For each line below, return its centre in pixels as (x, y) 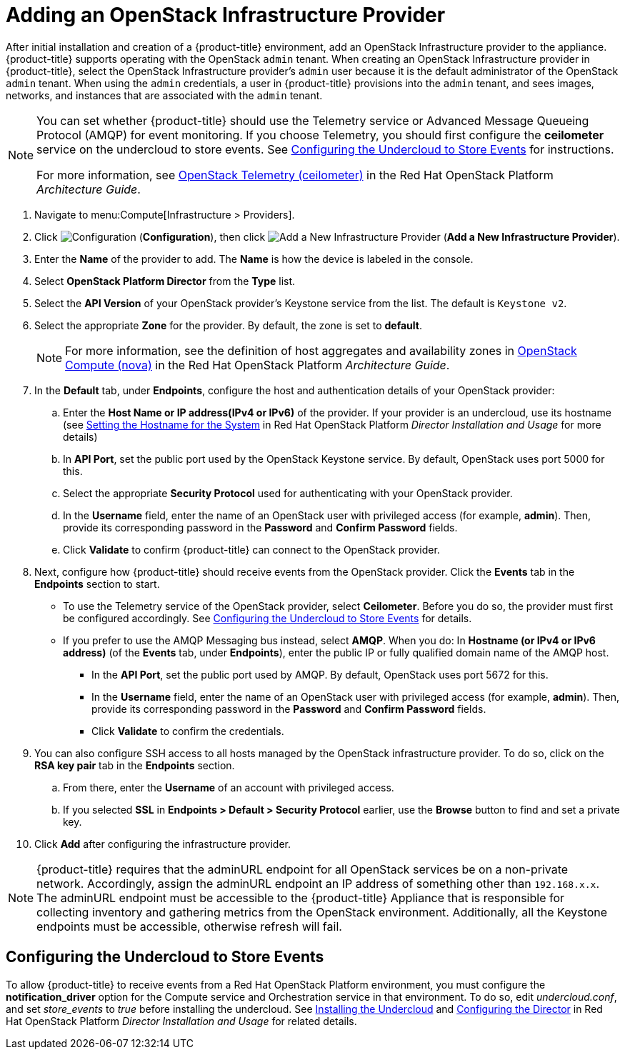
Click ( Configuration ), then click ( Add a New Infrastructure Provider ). (327, 236)
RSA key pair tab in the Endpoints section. (135, 765)
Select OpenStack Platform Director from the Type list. (165, 281)
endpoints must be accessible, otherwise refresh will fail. (189, 926)
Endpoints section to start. (97, 584)
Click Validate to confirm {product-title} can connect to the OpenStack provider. (251, 549)
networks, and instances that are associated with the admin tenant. (164, 95)
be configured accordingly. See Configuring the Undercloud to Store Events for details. (267, 618)
